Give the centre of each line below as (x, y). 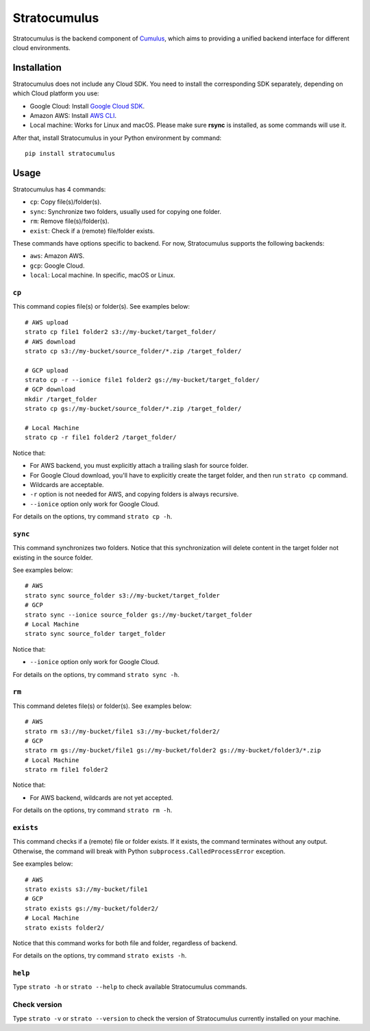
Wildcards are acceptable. (67, 485)
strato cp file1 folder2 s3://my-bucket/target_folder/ (121, 332)
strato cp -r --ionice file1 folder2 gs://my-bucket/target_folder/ (142, 380)
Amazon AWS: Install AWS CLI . (73, 116)
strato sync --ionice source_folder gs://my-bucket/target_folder (139, 615)
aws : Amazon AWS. (57, 256)
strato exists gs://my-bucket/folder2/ (92, 908)
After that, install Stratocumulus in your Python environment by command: (117, 138)
